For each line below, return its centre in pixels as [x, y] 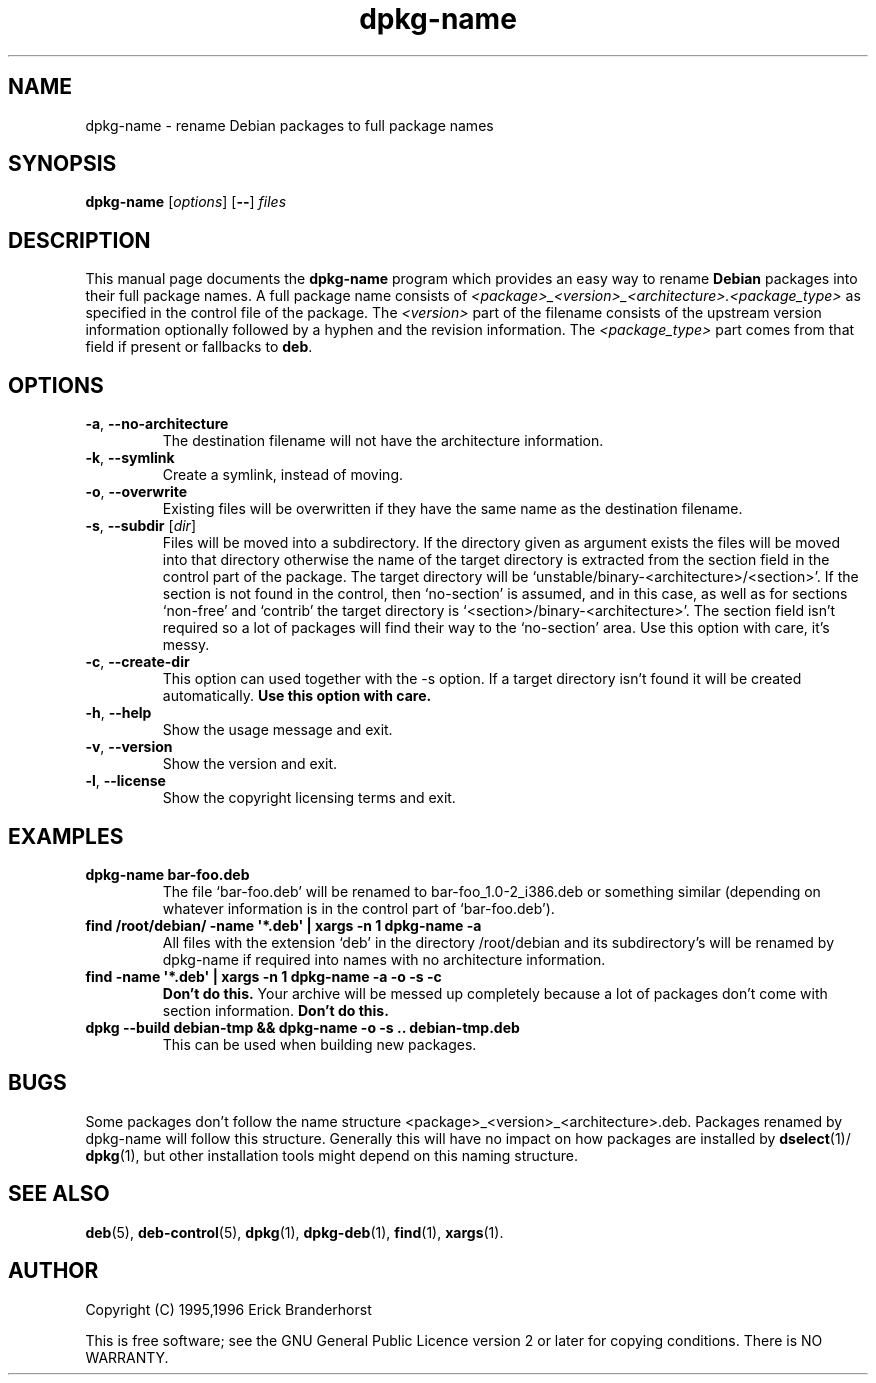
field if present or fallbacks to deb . [199, 347]
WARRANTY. [127, 1357]
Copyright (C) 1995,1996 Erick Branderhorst [228, 1309]
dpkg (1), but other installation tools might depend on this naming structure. [331, 1155]
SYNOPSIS [62, 164]
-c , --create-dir [137, 662]
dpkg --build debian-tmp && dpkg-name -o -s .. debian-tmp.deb [302, 1027]
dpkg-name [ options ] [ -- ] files [186, 202]
